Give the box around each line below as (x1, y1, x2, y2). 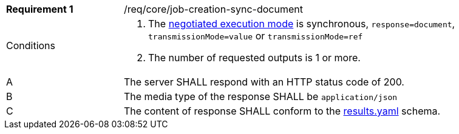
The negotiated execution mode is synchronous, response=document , (148, 18, 455, 30)
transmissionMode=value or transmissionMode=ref (148, 30, 363, 42)
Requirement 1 (6, 3, 73, 15)
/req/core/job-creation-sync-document (124, 3, 303, 15)
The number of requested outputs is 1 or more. (148, 52, 361, 64)
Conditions (6, 39, 56, 52)
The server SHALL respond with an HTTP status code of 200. (124, 76, 404, 88)
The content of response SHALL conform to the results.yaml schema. (124, 105, 441, 117)
